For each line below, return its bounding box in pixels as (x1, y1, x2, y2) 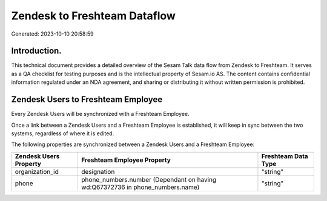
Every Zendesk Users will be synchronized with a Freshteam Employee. (11, 110, 190, 118)
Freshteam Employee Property (81, 156, 171, 164)
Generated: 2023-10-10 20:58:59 (11, 30, 94, 37)
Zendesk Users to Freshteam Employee (11, 94, 163, 105)
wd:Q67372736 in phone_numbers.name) (81, 183, 200, 191)
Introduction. (11, 46, 62, 56)
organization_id (15, 167, 59, 176)
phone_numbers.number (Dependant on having (81, 175, 217, 183)
